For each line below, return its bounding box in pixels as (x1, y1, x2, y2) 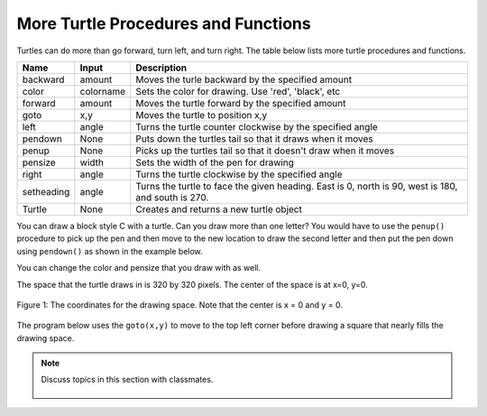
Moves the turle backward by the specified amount (135, 73, 352, 86)
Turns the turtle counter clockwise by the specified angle (135, 120, 378, 133)
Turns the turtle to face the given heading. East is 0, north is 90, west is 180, (135, 180, 458, 192)
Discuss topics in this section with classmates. (41, 374, 214, 385)
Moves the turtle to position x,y (135, 108, 268, 121)
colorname (79, 85, 126, 97)
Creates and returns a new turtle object (135, 203, 302, 216)
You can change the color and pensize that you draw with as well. (16, 263, 262, 273)
